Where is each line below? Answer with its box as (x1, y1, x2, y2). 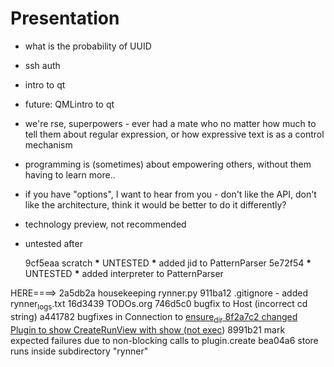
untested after (24, 237, 83, 249)
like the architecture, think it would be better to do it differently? (24, 198, 287, 211)
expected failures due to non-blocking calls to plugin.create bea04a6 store (10, 334, 319, 346)
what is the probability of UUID (24, 40, 152, 52)
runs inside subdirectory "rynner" (10, 345, 149, 357)
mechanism (24, 138, 73, 151)
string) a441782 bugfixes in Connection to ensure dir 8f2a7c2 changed (10, 310, 298, 325)
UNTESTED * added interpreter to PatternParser (24, 267, 224, 279)
